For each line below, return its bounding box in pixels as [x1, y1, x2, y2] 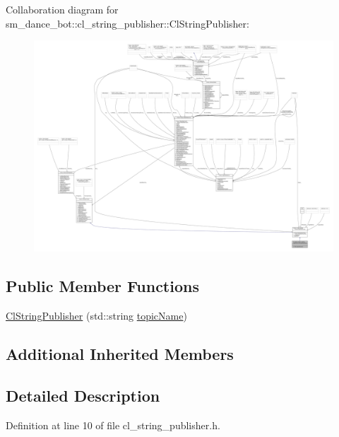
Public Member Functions [6, 275, 199, 297]
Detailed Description [6, 384, 160, 406]
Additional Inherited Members [6, 342, 234, 364]
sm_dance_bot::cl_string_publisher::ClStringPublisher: [6, 16, 249, 30]
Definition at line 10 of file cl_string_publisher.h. [6, 417, 220, 432]
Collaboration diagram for [6, 2, 119, 16]
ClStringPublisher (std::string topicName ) [6, 308, 187, 322]
